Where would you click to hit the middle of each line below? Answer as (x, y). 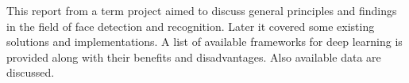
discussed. (31, 72)
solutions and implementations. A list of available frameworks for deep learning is (204, 41)
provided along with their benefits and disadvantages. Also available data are (194, 57)
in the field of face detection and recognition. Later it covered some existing (191, 26)
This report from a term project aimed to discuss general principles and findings (202, 10)
